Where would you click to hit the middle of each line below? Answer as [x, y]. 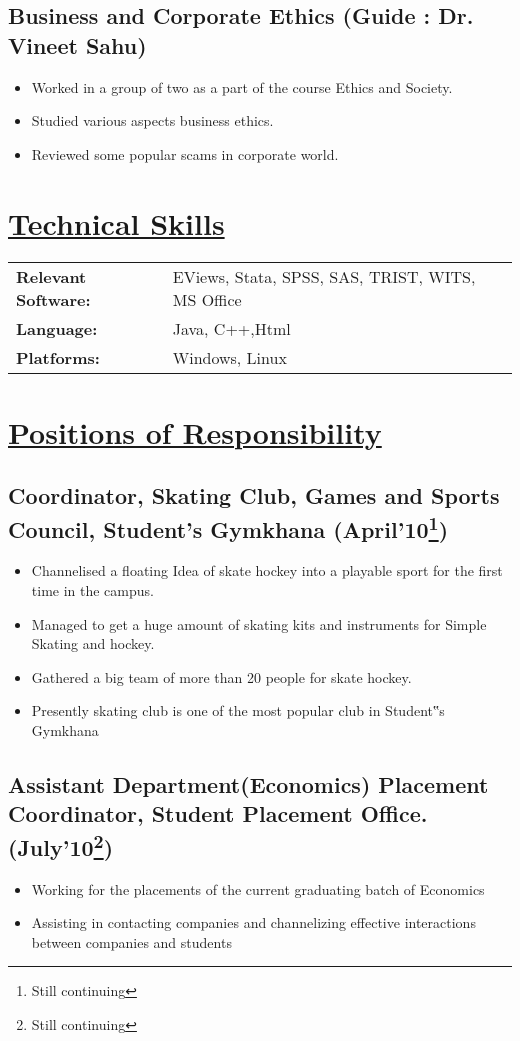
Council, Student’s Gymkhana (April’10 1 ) [228, 526]
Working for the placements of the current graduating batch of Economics [258, 888]
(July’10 [51, 846]
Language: [57, 328]
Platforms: [58, 357]
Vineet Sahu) [77, 44]
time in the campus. [92, 590]
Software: [53, 299]
